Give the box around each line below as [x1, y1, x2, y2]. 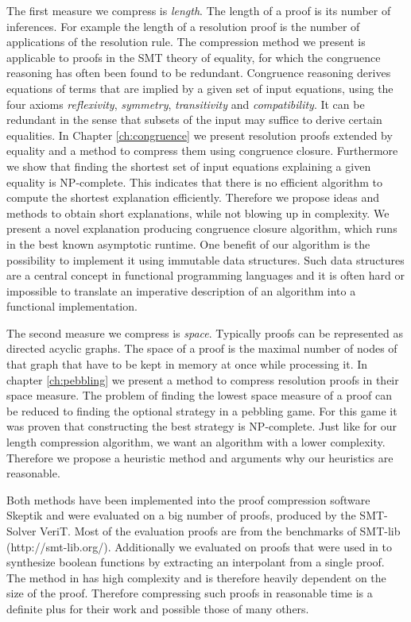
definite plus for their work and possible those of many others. [6, 600, 309, 616]
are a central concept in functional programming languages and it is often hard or [6, 267, 405, 284]
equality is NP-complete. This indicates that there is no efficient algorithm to [6, 173, 383, 190]
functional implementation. [6, 298, 138, 315]
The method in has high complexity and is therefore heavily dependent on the [6, 569, 386, 585]
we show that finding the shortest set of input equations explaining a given [6, 157, 371, 174]
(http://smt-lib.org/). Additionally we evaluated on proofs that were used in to [6, 538, 392, 554]
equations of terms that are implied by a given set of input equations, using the [6, 79, 394, 96]
